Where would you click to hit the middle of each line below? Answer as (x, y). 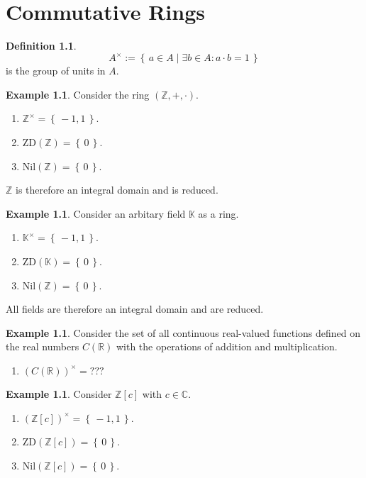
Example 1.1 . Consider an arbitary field (96, 213)
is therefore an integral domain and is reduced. (117, 190)
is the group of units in (56, 71)
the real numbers (43, 346)
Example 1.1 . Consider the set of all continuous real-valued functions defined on (183, 332)
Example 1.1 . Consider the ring (78, 94)
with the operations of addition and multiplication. (227, 346)
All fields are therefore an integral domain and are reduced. (135, 309)
